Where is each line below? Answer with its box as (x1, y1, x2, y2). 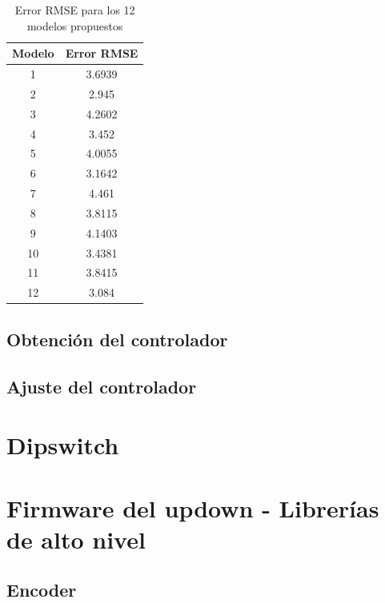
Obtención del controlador (6, 326, 228, 351)
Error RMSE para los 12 (14, 2, 135, 18)
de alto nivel (6, 522, 146, 555)
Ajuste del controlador (6, 373, 197, 398)
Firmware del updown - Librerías (6, 491, 379, 524)
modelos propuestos (26, 17, 123, 34)
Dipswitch (6, 429, 119, 461)
